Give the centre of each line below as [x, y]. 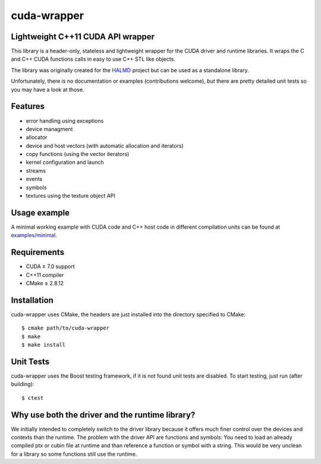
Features [28, 106]
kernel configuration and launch [65, 162]
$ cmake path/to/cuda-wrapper [66, 328]
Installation [32, 300]
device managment [49, 129]
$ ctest [33, 398]
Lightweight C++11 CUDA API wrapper [83, 37]
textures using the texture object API [71, 196]
